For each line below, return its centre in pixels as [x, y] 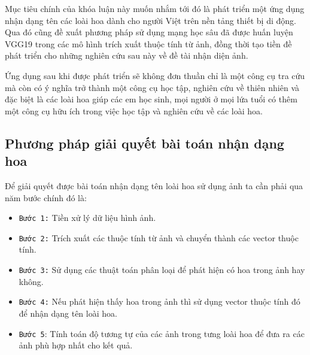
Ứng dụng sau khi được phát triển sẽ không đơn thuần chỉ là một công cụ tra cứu [155, 75]
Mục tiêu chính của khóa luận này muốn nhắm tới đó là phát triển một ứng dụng [155, 8]
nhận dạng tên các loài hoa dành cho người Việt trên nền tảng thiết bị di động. [151, 20]
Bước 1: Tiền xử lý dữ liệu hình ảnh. [87, 218]
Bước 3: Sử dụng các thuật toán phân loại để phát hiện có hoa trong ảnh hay [162, 270]
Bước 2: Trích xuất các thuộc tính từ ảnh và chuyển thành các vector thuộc [159, 237]
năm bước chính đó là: [46, 197]
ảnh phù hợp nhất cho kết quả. [76, 345]
